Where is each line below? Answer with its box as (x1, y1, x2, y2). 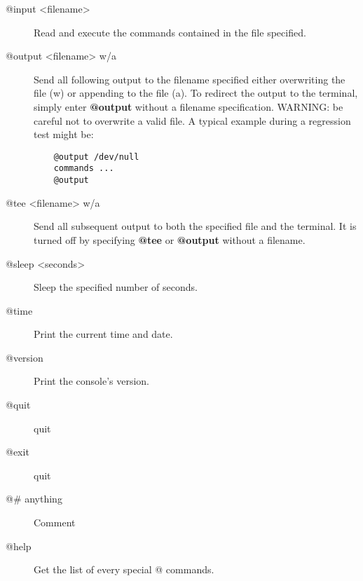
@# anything (6, 491, 62, 506)
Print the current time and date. (34, 327, 173, 341)
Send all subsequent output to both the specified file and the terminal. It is (34, 219, 357, 233)
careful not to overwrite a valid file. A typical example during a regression (34, 113, 351, 128)
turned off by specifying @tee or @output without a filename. (34, 232, 306, 247)
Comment (34, 515, 76, 530)
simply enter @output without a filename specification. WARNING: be (34, 99, 343, 114)
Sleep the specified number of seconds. (34, 280, 198, 294)
